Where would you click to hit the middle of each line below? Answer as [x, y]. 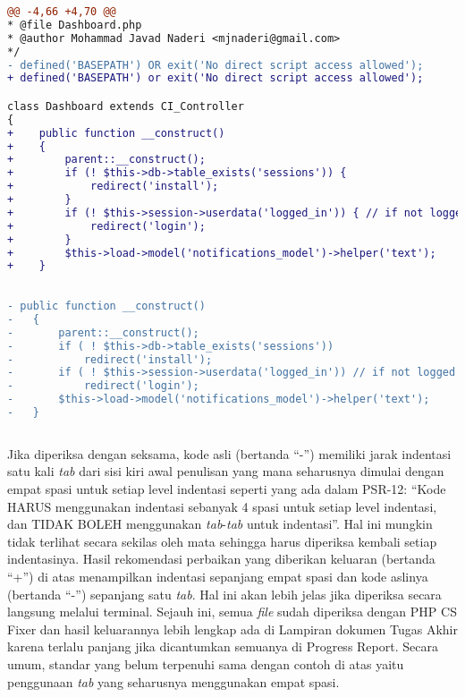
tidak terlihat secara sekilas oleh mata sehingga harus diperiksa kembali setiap [222, 541]
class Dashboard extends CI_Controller [126, 106]
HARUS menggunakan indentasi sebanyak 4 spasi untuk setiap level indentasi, [222, 506]
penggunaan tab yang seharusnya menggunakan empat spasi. [173, 681]
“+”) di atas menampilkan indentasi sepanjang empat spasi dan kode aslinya [218, 576]
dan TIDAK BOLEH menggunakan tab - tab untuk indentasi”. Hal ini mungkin [220, 524]
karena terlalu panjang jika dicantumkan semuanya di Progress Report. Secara [223, 646]
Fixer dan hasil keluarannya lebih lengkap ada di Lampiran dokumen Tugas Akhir [232, 629]
